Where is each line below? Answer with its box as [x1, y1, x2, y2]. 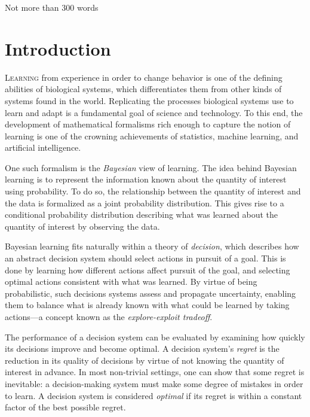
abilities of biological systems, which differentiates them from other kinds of [5, 83, 282, 95]
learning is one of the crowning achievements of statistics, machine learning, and [5, 129, 299, 142]
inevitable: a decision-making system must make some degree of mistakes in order [5, 377, 303, 389]
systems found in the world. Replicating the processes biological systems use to [5, 94, 294, 106]
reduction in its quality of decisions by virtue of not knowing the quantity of [5, 354, 284, 366]
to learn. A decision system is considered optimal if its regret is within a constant [5, 389, 302, 401]
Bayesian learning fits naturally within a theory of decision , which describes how [5, 240, 299, 252]
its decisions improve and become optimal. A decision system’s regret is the [5, 342, 280, 355]
